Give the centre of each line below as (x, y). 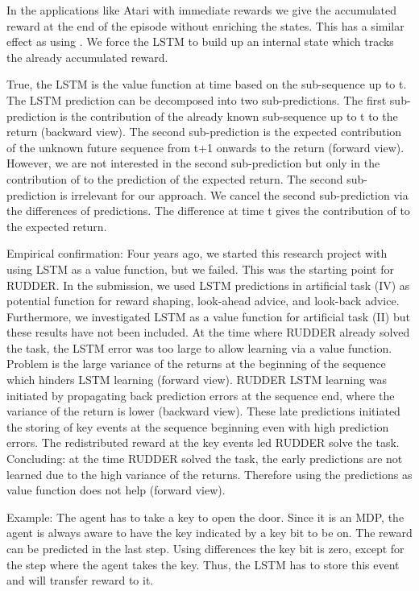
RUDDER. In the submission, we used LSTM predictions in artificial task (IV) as (208, 285)
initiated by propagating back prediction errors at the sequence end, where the (201, 395)
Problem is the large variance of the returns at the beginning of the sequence (196, 364)
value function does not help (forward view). (116, 490)
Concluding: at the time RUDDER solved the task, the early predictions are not (205, 459)
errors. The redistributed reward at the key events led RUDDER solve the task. (203, 442)
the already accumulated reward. (87, 57)
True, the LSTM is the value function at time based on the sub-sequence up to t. (207, 84)
